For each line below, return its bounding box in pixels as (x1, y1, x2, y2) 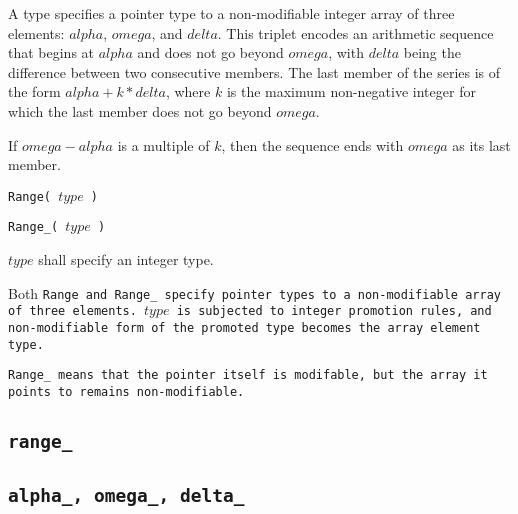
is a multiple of (117, 134, 210, 155)
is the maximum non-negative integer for (226, 81, 476, 102)
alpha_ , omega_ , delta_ (8, 485, 245, 507)
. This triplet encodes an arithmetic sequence (217, 22, 494, 43)
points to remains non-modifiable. (8, 384, 245, 399)
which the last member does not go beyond (8, 100, 272, 121)
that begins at (8, 42, 95, 63)
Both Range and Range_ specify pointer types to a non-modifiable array (8, 282, 501, 303)
